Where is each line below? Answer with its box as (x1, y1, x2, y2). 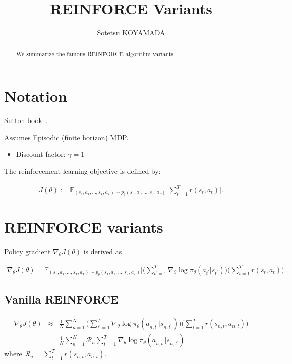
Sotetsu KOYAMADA (97, 27, 165, 38)
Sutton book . (4, 115, 48, 126)
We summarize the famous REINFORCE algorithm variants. (16, 49, 176, 58)
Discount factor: (16, 149, 66, 159)
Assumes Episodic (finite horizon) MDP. (4, 132, 129, 142)
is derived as (83, 246, 122, 256)
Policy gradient (4, 246, 51, 256)
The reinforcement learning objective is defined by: (4, 165, 161, 176)
